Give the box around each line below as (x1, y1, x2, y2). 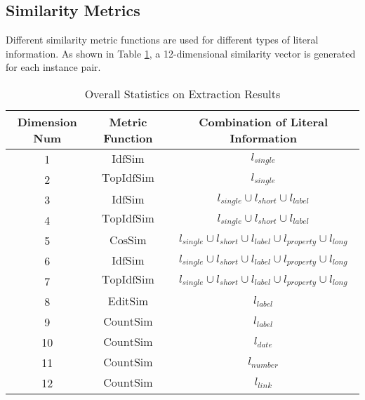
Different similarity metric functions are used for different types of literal (6, 32, 319, 47)
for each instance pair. (6, 60, 101, 74)
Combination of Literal (199, 113, 328, 130)
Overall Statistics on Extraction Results (84, 85, 281, 102)
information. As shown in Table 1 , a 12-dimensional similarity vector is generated (6, 46, 356, 60)
